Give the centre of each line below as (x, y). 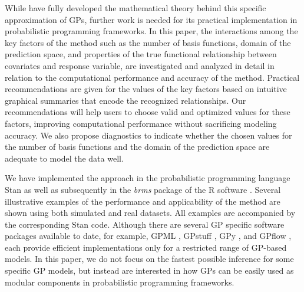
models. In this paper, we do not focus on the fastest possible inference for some (149, 259)
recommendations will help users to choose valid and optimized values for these (148, 112)
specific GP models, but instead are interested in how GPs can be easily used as (149, 270)
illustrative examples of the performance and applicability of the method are (143, 201)
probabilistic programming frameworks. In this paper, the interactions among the (151, 31)
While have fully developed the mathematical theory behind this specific (136, 8)
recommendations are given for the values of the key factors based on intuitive (146, 89)
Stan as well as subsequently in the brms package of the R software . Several (143, 189)
